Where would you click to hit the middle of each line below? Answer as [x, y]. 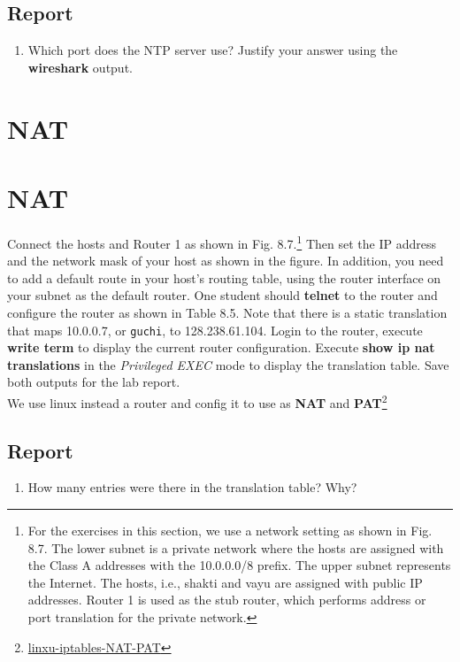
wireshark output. [80, 67]
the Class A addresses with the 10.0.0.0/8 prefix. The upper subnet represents [239, 565]
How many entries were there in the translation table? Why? [192, 487]
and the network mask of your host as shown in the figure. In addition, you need [226, 261]
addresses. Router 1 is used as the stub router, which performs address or [227, 600]
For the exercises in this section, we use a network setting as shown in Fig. [230, 530]
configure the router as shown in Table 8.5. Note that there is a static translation [227, 312]
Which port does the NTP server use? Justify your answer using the [213, 50]
